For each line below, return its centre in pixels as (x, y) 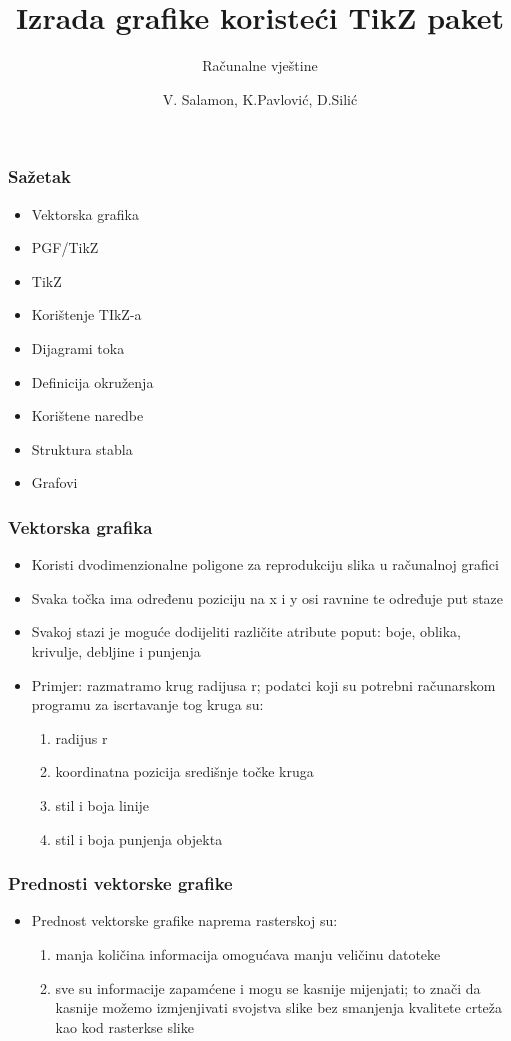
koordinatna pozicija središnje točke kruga (184, 771)
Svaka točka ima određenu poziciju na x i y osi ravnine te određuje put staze (267, 597)
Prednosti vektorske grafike (120, 883)
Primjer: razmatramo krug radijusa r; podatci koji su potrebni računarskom (263, 684)
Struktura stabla (82, 448)
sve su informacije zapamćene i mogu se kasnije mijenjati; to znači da (268, 987)
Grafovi (54, 482)
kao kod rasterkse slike (124, 1026)
